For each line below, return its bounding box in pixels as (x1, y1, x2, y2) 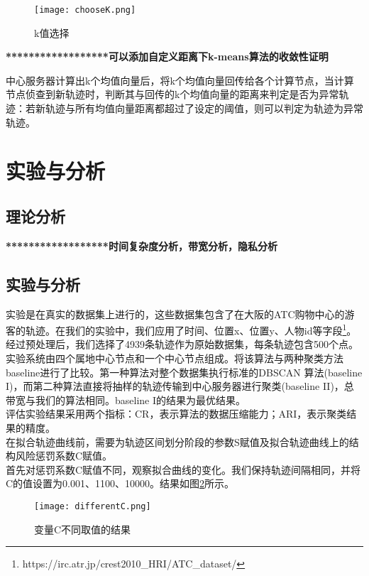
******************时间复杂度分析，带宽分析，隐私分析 (6, 238, 277, 253)
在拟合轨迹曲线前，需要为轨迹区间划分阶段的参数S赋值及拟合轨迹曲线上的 (6, 434, 349, 449)
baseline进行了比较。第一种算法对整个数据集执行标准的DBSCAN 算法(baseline (6, 364, 363, 379)
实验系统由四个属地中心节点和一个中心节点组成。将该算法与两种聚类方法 (6, 351, 343, 366)
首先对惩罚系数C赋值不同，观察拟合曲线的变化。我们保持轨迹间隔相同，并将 (6, 462, 361, 477)
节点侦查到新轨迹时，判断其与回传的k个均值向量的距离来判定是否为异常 (6, 87, 339, 102)
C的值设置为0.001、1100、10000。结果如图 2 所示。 (6, 476, 234, 491)
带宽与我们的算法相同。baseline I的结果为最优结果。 (6, 392, 246, 407)
